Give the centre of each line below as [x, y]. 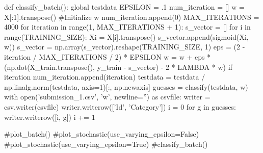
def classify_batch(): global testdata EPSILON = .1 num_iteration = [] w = [124, 7]
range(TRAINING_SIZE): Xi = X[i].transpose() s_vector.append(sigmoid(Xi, [126, 36]
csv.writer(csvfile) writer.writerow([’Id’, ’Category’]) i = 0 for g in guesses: [120, 106]
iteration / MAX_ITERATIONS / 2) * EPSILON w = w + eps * [108, 56]
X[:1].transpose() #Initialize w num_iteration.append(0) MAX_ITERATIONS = [132, 17]
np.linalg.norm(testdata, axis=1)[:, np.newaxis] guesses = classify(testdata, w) [126, 86]
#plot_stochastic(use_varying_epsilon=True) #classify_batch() [106, 144]
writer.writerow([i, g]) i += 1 [50, 117]
